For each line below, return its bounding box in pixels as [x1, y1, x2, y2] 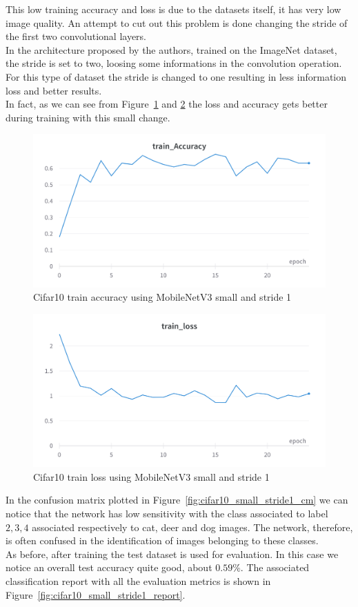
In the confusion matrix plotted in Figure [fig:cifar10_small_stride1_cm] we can [6, 492, 348, 507]
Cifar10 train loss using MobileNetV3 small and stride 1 [33, 469, 270, 484]
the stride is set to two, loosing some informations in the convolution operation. [6, 56, 342, 70]
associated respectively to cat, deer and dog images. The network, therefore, [32, 519, 353, 534]
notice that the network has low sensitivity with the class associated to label [6, 506, 328, 520]
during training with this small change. [6, 110, 170, 124]
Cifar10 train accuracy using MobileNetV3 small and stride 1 [33, 290, 292, 304]
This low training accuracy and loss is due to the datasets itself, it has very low [6, 2, 341, 16]
